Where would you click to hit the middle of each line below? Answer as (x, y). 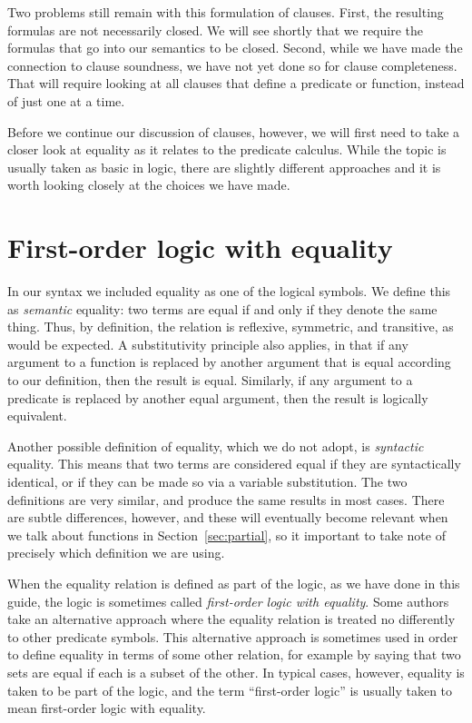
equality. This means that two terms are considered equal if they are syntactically (234, 464)
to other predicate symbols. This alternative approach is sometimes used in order (233, 636)
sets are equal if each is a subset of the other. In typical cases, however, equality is (236, 672)
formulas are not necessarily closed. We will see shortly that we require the (215, 30)
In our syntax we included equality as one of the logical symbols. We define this (229, 291)
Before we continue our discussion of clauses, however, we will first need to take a (234, 131)
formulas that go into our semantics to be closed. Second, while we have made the (235, 48)
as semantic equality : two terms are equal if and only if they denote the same (222, 308)
